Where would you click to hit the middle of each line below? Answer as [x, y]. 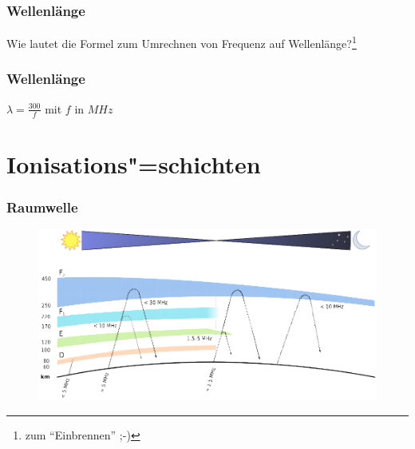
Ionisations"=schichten [134, 163]
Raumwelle [42, 207]
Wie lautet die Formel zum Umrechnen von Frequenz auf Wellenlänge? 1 [182, 42]
